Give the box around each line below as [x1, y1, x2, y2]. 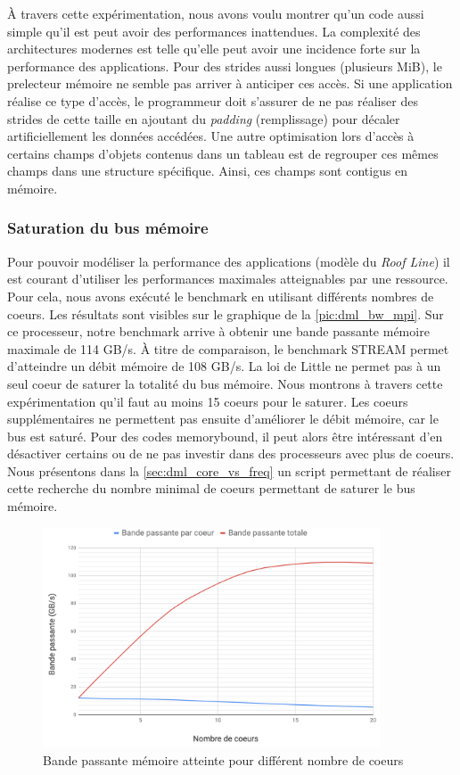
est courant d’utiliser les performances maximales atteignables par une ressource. [7, 269, 448, 288]
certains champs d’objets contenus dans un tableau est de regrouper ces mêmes [7, 144, 439, 162]
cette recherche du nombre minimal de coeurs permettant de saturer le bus [7, 479, 415, 498]
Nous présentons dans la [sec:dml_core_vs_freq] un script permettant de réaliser [7, 461, 451, 480]
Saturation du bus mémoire [7, 217, 209, 239]
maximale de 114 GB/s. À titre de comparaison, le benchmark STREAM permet [7, 339, 449, 358]
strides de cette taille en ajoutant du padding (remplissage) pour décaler [7, 109, 400, 128]
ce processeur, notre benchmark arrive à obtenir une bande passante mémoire [7, 322, 430, 341]
